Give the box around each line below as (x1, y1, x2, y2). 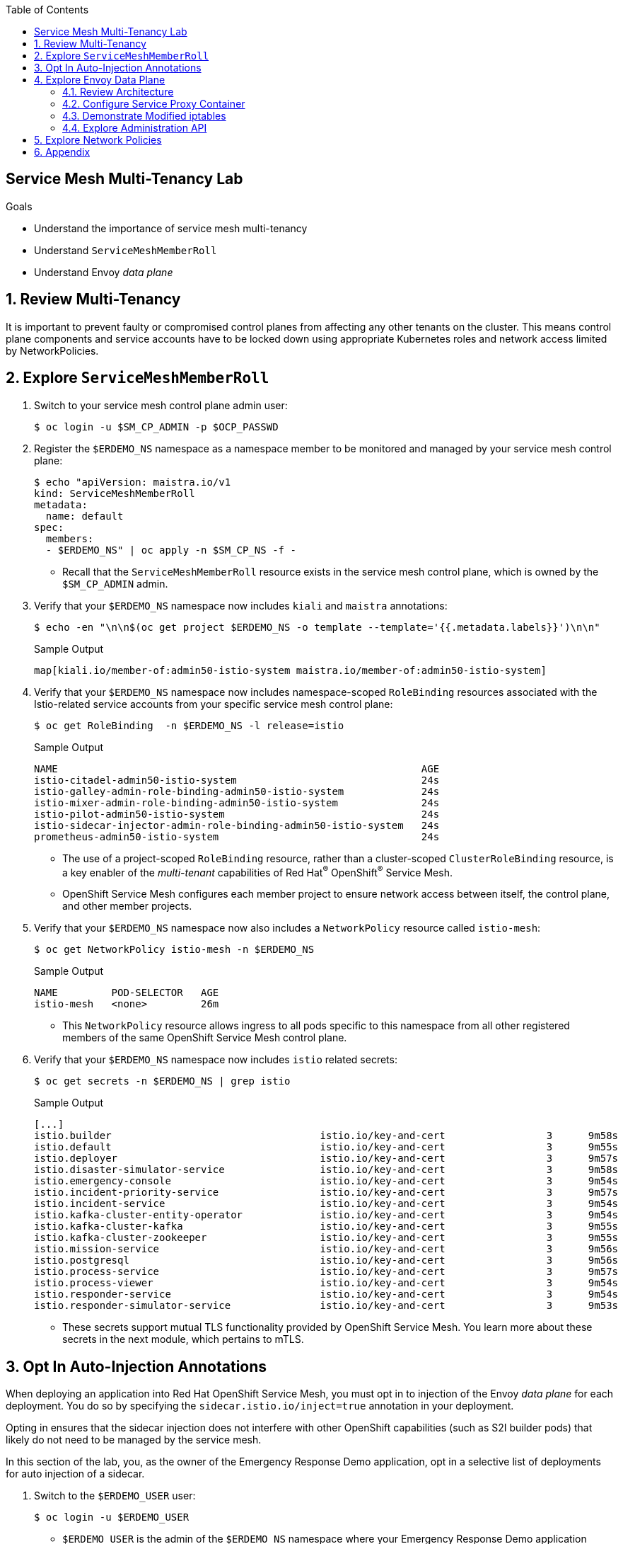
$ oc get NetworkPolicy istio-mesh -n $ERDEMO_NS (34, 944, 315, 956)
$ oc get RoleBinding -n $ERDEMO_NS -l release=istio (34, 719, 344, 731)
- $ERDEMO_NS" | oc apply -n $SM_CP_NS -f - (45, 544, 296, 556)
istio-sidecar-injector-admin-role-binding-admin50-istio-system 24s (34, 819, 440, 831)
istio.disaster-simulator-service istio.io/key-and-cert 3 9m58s (34, 1164, 619, 1176)
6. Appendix (34, 146, 91, 158)
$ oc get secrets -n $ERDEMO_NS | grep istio (34, 1075, 291, 1087)
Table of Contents (6, 4, 89, 16)
